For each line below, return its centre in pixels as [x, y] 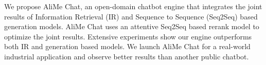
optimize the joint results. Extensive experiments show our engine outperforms [128, 36]
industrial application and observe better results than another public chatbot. [127, 56]
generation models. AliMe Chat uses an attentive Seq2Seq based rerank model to [132, 26]
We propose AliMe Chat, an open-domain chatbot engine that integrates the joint [133, 6]
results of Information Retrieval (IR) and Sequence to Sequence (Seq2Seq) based [131, 16]
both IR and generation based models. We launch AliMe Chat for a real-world [127, 46]
